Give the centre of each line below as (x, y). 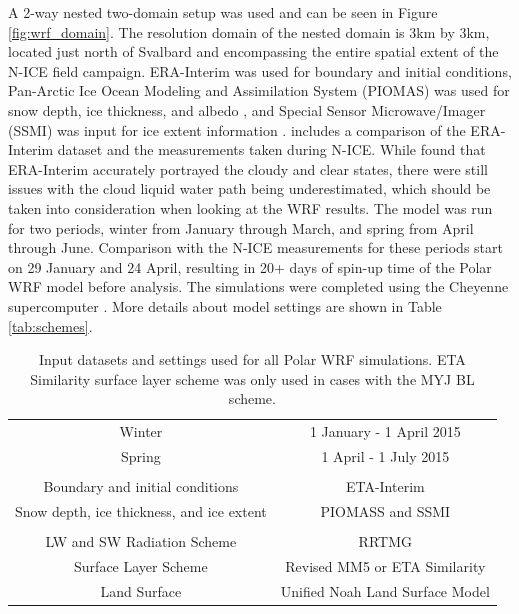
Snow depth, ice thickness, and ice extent (141, 510)
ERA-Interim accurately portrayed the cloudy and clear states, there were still (248, 168)
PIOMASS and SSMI (385, 510)
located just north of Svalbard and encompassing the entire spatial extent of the (253, 51)
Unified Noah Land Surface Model (385, 590)
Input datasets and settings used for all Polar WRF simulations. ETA (252, 359)
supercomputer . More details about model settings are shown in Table (225, 305)
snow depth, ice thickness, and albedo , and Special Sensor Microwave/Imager (247, 109)
